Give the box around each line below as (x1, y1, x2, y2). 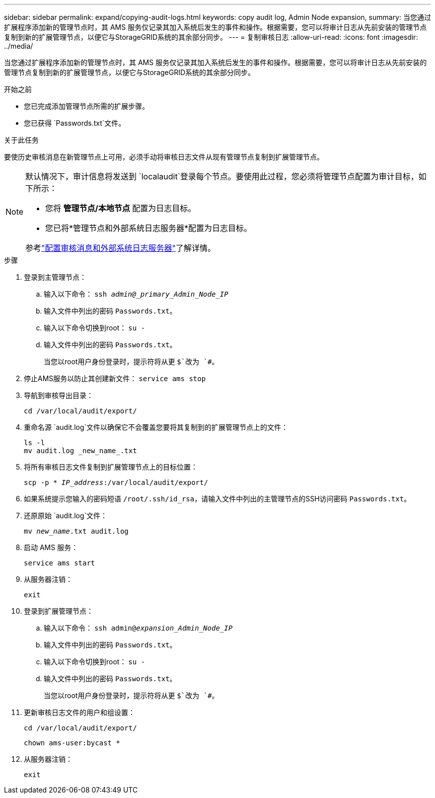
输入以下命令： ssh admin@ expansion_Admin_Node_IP (44, 624, 233, 632)
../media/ (4, 42, 33, 50)
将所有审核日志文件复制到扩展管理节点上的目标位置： (24, 463, 198, 471)
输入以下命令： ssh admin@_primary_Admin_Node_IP (44, 290, 228, 298)
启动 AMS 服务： (24, 543, 78, 552)
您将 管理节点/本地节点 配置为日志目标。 (45, 203, 196, 213)
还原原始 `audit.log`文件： (24, 511, 108, 520)
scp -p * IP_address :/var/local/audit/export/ (24, 479, 208, 486)
